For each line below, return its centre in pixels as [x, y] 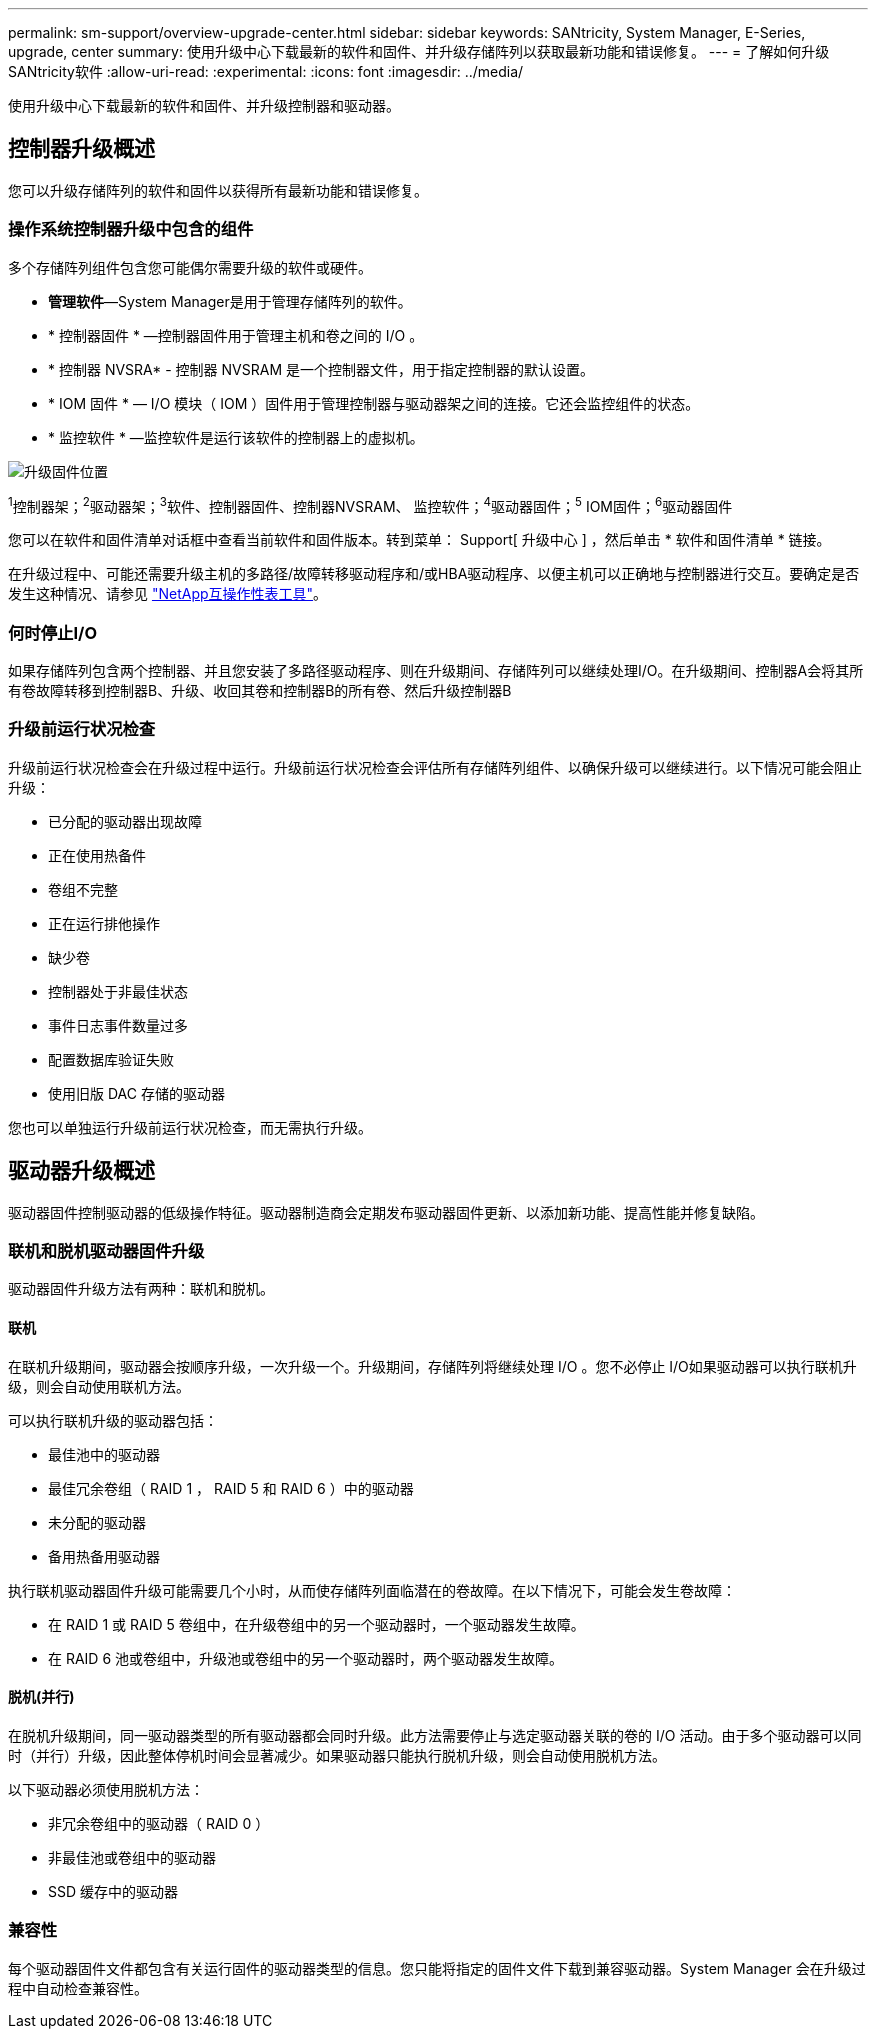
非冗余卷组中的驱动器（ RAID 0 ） [159, 1823]
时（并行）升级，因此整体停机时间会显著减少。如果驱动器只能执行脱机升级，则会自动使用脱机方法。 [337, 1755]
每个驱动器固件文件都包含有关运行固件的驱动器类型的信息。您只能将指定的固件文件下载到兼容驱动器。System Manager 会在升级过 [437, 1968]
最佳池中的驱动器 [104, 1454]
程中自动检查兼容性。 [78, 1988]
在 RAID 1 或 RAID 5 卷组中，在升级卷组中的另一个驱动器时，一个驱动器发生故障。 [316, 1624]
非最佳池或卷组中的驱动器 [132, 1857]
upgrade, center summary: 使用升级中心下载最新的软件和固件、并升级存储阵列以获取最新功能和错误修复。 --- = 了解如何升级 [419, 51]
